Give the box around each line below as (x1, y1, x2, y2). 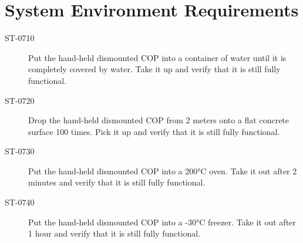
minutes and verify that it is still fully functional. (28, 176, 206, 188)
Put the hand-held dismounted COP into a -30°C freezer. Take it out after (28, 215, 296, 228)
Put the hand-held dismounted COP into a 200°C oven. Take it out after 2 (28, 164, 297, 177)
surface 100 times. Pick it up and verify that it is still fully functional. (28, 125, 280, 137)
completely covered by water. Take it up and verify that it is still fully (28, 63, 281, 75)
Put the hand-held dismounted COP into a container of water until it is (28, 51, 287, 63)
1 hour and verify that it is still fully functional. (28, 227, 201, 239)
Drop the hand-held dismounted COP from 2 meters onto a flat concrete (28, 114, 289, 126)
